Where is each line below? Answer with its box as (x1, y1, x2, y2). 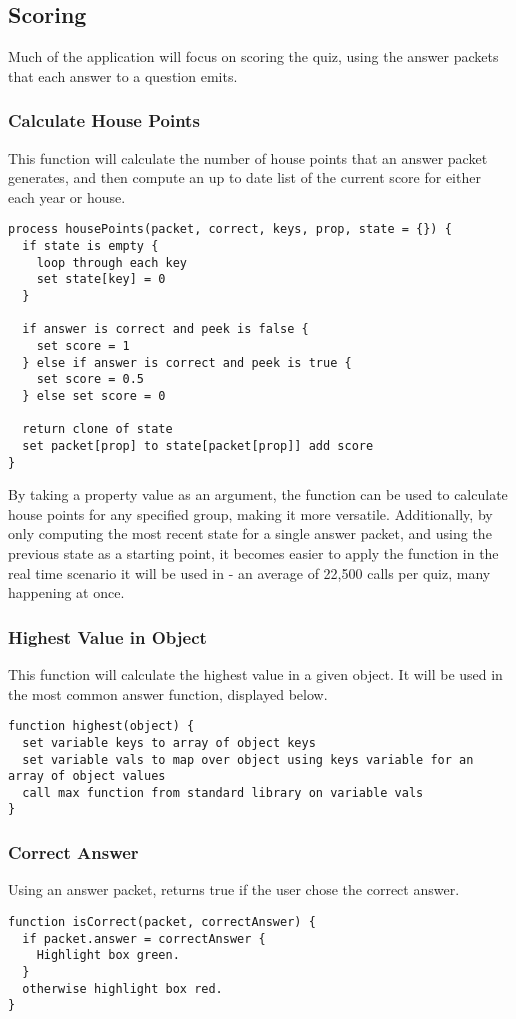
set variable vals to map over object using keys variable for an (22, 752, 474, 767)
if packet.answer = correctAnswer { (22, 931, 266, 946)
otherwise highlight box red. (22, 981, 223, 996)
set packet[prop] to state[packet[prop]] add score (22, 438, 374, 453)
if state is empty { (22, 239, 159, 254)
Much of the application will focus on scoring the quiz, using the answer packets (8, 46, 499, 67)
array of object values (8, 769, 166, 784)
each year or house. (8, 186, 126, 207)
